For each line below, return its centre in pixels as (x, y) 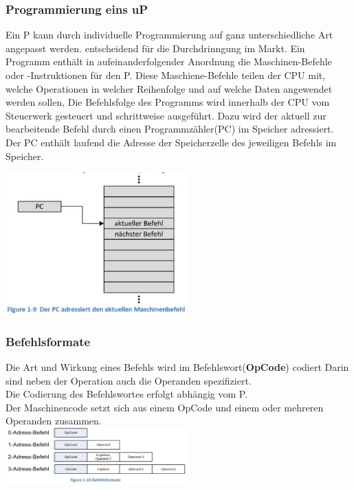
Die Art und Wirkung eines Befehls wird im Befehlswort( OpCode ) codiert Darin (177, 366)
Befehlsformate (48, 341)
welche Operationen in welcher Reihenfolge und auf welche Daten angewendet (169, 88)
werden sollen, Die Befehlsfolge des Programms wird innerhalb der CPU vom (168, 102)
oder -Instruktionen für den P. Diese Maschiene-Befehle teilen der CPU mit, (166, 75)
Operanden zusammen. (54, 421)
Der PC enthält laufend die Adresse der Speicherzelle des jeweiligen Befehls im (171, 142)
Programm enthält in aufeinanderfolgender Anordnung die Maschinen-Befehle (169, 61)
